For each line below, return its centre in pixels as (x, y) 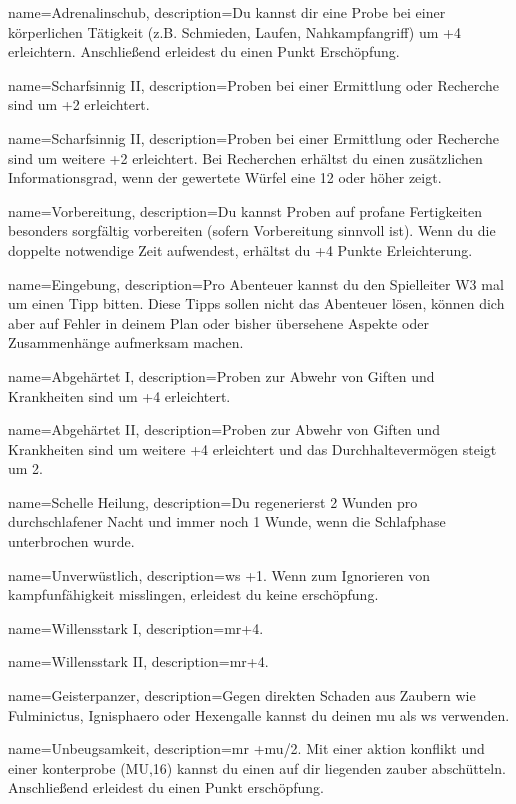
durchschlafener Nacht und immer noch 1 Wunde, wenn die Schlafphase (227, 521)
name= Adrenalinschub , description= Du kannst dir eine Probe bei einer (227, 12)
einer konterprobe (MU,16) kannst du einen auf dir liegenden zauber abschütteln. (257, 767)
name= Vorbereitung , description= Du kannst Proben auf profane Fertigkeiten (245, 210)
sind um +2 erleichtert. (79, 104)
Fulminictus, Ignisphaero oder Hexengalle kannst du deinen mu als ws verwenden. (259, 714)
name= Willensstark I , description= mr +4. (136, 627)
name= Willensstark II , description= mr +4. (138, 661)
